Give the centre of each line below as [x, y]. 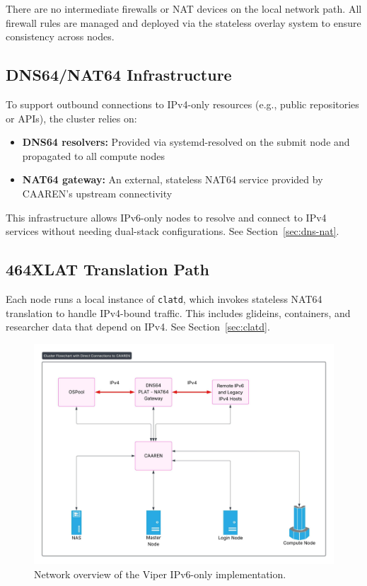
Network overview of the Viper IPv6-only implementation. [160, 574]
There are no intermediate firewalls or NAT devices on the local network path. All [184, 8]
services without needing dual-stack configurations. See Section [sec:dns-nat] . [173, 231]
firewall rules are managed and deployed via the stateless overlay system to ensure [183, 22]
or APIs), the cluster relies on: [71, 118]
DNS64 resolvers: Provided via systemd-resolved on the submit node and [186, 142]
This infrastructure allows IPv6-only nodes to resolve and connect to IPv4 [166, 217]
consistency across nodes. [60, 36]
